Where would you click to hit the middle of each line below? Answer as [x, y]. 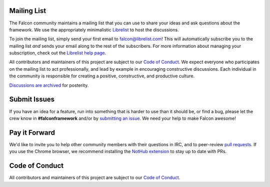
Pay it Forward [32, 132]
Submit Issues [32, 99]
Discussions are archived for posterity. [49, 85]
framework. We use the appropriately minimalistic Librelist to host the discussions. [94, 29]
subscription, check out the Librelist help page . [58, 53]
